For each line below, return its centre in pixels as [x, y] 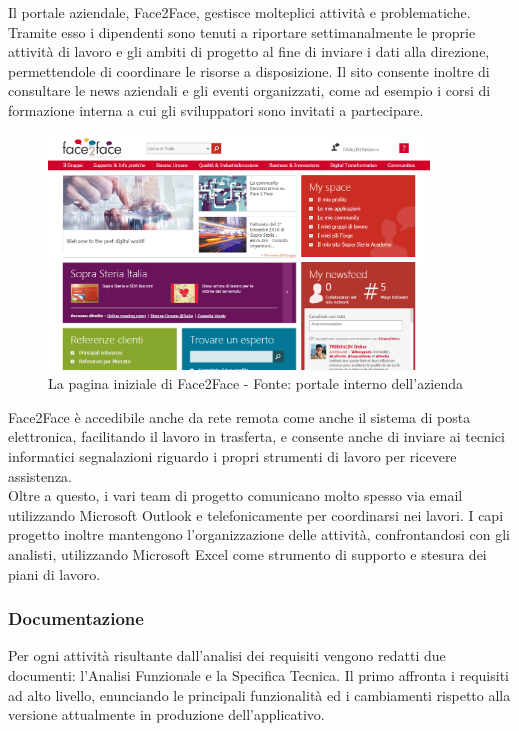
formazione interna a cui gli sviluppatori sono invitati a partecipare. [216, 109]
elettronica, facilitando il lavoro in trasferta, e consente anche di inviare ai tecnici [256, 436]
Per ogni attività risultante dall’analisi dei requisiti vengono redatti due [227, 655]
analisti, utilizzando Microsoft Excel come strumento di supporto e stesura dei [247, 554]
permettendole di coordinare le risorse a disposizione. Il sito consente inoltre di [249, 70]
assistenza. [40, 475]
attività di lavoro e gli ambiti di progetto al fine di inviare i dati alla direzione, [249, 51]
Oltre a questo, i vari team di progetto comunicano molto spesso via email [235, 495]
